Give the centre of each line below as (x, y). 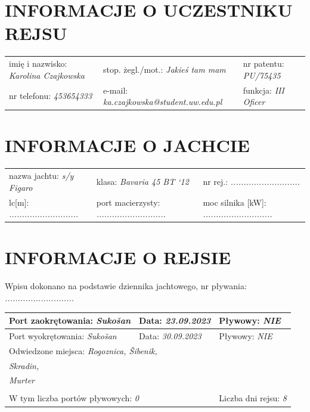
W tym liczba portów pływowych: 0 (74, 398)
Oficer (254, 102)
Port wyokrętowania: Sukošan (63, 335)
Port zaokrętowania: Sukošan (70, 320)
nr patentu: (263, 63)
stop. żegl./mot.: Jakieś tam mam (164, 69)
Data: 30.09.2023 (170, 335)
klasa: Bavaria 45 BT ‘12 (142, 181)
